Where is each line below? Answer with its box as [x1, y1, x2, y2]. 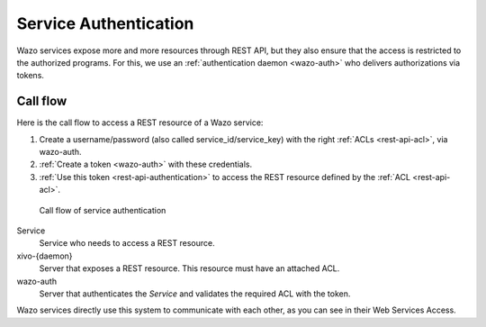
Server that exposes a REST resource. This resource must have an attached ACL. [39, 263, 340, 274]
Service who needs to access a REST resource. [39, 238, 215, 249]
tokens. [16, 70, 45, 81]
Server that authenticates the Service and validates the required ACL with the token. [39, 288, 351, 299]
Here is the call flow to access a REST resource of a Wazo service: [16, 117, 264, 128]
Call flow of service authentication [39, 204, 166, 215]
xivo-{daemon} [16, 250, 73, 261]
